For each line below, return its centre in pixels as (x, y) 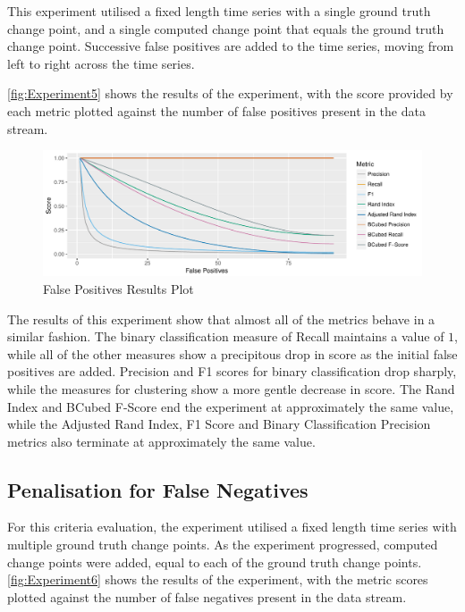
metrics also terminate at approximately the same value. (161, 441)
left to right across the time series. (101, 63)
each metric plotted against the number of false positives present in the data (216, 110)
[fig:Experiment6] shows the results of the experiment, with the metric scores (218, 579)
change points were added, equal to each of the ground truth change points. (215, 562)
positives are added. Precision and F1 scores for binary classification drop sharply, (232, 371)
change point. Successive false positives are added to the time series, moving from (231, 46)
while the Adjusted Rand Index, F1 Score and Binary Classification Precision (219, 424)
